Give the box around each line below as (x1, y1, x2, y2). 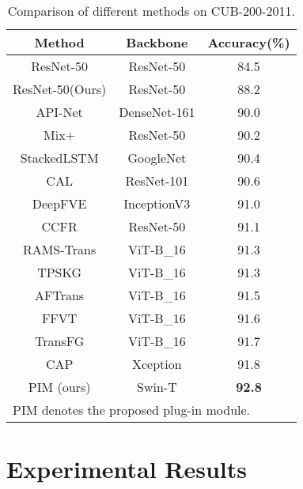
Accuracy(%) (207, 33, 290, 51)
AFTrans (35, 286, 85, 304)
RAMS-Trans (22, 240, 97, 258)
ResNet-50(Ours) (13, 80, 107, 98)
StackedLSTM (20, 149, 99, 167)
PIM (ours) (28, 378, 91, 396)
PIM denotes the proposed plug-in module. (13, 401, 251, 419)
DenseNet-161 (119, 103, 195, 121)
